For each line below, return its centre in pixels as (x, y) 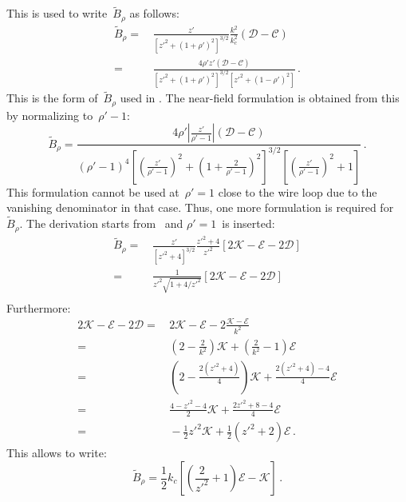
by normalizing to (50, 115)
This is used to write (57, 13)
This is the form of (52, 98)
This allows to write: (57, 453)
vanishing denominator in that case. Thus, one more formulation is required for (200, 207)
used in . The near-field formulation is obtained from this (260, 98)
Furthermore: (39, 307)
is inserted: (248, 223)
